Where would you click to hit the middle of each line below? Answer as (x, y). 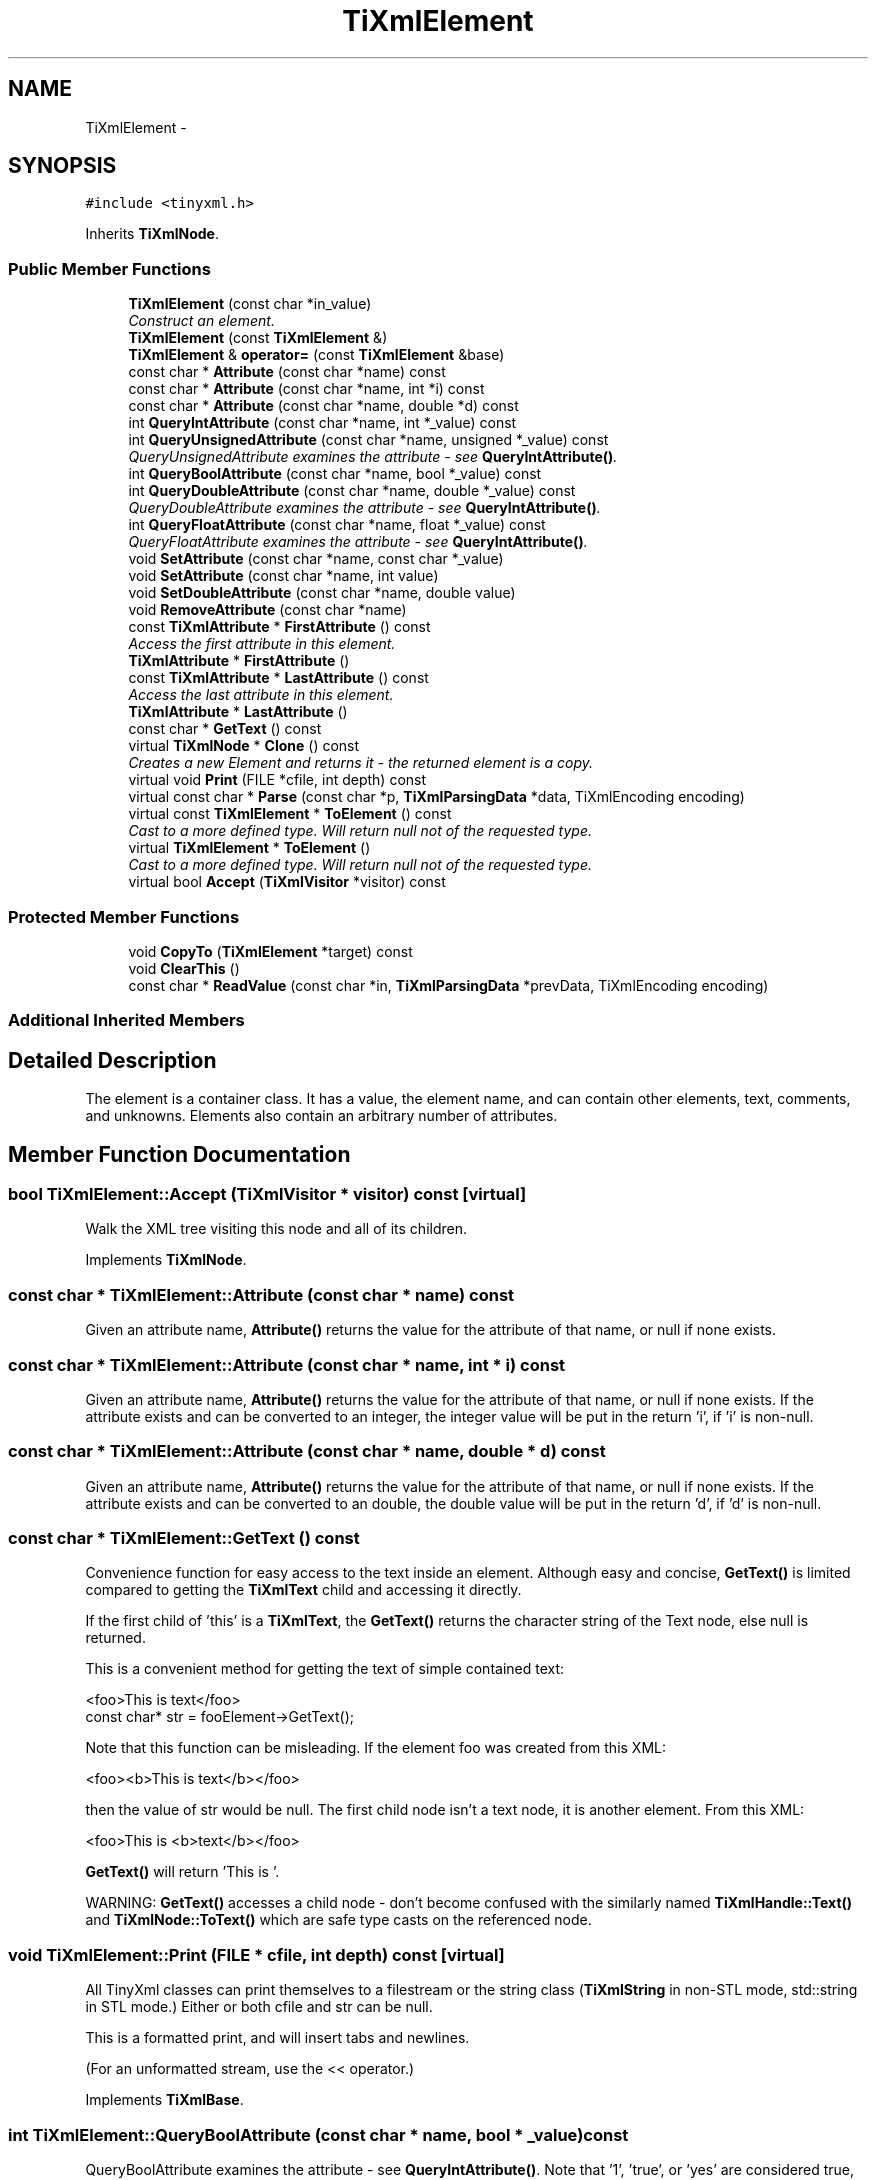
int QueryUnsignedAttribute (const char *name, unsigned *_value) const (368, 440)
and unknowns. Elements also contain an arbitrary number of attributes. (321, 1116)
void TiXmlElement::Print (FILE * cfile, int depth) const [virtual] (256, 1954)
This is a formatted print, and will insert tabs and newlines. (277, 2038)
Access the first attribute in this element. (262, 644)
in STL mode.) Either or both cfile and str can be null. (259, 2007)
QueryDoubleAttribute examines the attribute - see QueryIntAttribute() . (364, 508)
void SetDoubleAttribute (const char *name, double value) (322, 593)
